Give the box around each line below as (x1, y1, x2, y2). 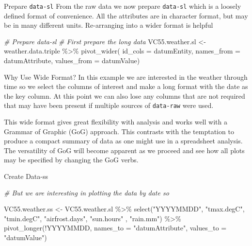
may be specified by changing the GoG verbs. (4, 155, 139, 165)
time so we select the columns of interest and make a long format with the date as (4, 81, 248, 91)
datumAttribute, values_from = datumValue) (4, 55, 140, 66)
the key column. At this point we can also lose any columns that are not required (4, 90, 245, 101)
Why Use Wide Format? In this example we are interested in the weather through (4, 71, 248, 82)
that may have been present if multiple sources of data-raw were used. (4, 100, 214, 110)
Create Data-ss (4, 171, 48, 181)
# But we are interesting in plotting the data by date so (4, 187, 169, 197)
